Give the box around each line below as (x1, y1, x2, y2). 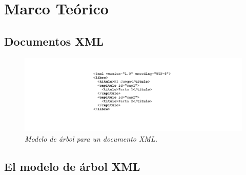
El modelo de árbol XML (4, 158, 140, 174)
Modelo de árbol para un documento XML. (25, 133, 157, 144)
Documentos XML (4, 33, 104, 49)
